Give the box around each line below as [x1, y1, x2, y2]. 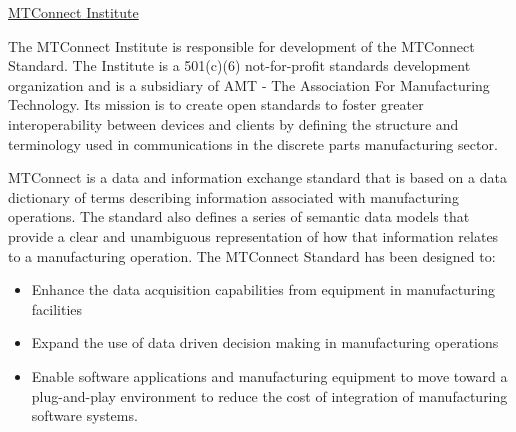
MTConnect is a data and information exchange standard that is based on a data [8, 167, 507, 188]
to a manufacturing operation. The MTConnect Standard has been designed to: [8, 245, 496, 266]
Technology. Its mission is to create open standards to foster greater [8, 94, 424, 115]
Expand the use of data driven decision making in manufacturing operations [31, 332, 499, 353]
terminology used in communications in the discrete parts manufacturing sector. [8, 133, 498, 154]
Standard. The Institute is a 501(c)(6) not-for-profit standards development [8, 55, 471, 76]
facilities [31, 298, 83, 319]
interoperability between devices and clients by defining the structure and [8, 113, 459, 134]
